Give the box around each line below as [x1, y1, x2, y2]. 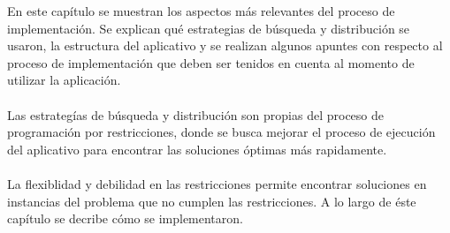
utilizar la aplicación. [7, 71, 121, 89]
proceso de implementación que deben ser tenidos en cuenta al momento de [7, 53, 415, 71]
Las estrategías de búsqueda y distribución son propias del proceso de [7, 105, 385, 124]
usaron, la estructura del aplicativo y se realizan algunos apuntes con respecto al [7, 36, 443, 55]
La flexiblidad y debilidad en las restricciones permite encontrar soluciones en [7, 174, 427, 192]
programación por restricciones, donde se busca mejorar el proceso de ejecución [7, 123, 436, 141]
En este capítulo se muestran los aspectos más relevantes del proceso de [7, 2, 395, 19]
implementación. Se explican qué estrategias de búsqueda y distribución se [7, 19, 410, 37]
